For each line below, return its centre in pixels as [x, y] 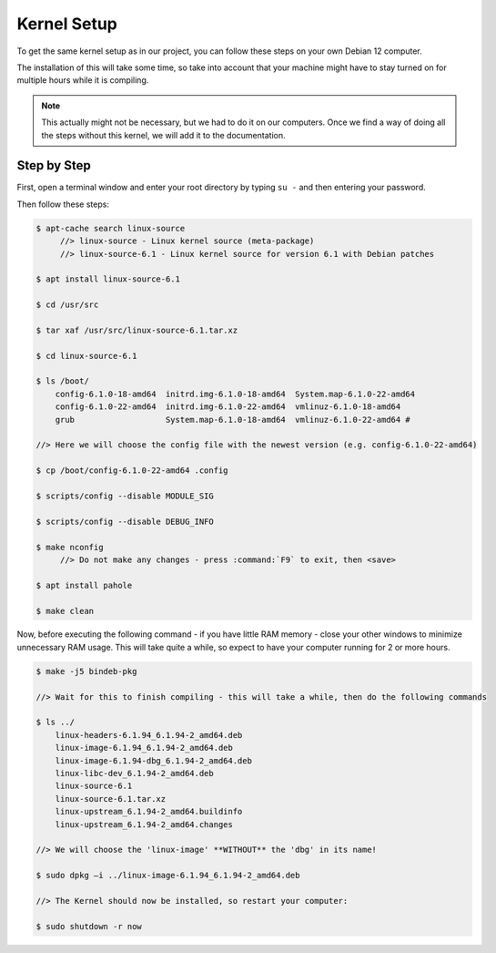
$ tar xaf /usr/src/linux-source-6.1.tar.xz [137, 330]
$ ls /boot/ [63, 381]
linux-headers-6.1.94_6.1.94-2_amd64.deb [149, 735]
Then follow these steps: [63, 204]
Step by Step [54, 165]
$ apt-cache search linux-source [111, 228]
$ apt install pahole [84, 585]
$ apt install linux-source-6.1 [108, 279]
